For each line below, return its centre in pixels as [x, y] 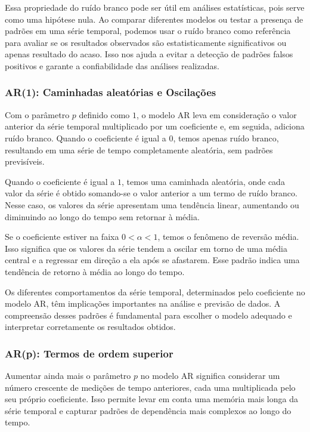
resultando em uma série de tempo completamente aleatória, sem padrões [139, 149]
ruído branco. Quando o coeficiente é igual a [86, 138]
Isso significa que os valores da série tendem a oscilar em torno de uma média [146, 248]
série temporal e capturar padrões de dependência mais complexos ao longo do [148, 410]
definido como [104, 114]
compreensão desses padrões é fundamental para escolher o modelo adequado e [148, 315]
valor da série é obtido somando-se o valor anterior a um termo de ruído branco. [151, 193]
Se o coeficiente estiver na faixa [62, 237]
